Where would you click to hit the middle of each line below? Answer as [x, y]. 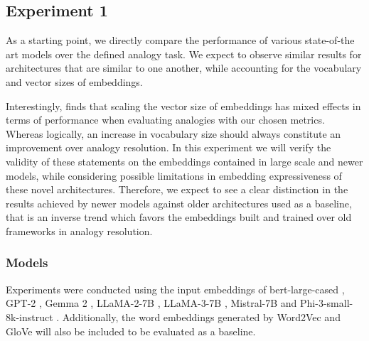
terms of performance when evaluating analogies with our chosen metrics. [165, 120]
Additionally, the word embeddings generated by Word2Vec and [201, 316]
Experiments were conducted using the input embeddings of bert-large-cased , [175, 289]
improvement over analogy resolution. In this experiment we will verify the [169, 147]
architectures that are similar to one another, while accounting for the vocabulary [184, 68]
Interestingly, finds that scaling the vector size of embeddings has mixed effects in [183, 105]
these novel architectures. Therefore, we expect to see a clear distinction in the [177, 189]
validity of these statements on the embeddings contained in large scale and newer [184, 161]
